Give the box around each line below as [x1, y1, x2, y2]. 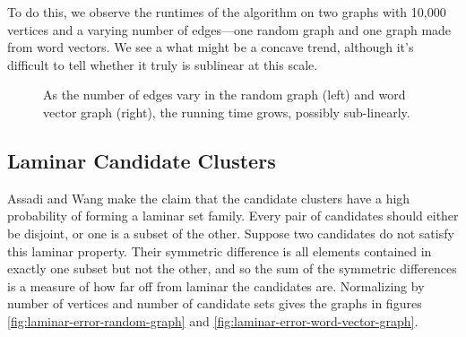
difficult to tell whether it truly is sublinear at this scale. [7, 55, 318, 73]
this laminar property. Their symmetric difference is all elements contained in [7, 241, 432, 260]
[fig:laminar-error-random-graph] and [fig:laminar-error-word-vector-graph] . [7, 311, 419, 330]
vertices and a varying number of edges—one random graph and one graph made [7, 20, 452, 39]
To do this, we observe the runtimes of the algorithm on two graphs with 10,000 [7, 3, 446, 21]
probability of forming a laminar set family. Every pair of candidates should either [7, 206, 459, 225]
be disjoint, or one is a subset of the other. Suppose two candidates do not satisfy [7, 223, 454, 242]
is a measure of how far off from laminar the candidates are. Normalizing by [7, 276, 425, 295]
